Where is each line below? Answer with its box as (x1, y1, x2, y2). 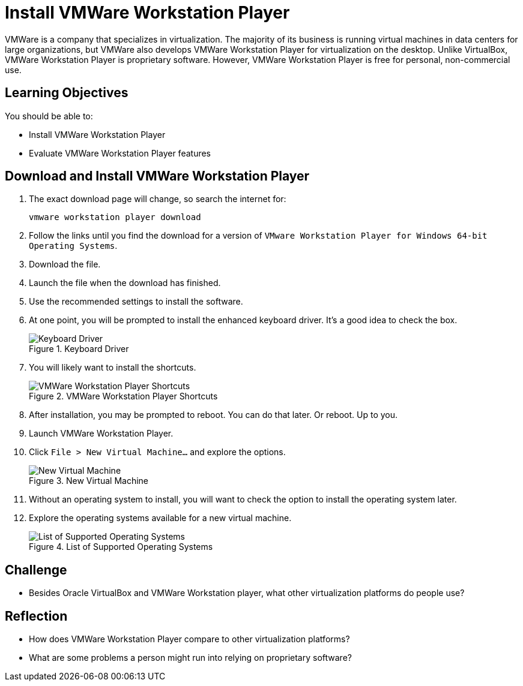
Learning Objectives (5, 85, 128, 101)
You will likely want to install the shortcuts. (29, 362, 196, 373)
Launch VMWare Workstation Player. (29, 428, 174, 439)
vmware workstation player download (29, 212, 201, 222)
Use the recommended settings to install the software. (29, 296, 243, 307)
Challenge (5, 562, 67, 577)
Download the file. (29, 259, 101, 270)
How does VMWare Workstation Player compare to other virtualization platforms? (29, 634, 350, 645)
